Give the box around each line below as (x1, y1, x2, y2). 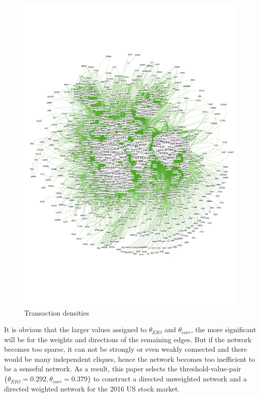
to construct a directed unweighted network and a (93, 373, 247, 384)
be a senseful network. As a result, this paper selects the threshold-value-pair (4, 363, 241, 374)
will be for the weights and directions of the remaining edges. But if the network (4, 334, 252, 344)
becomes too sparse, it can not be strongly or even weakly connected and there (4, 344, 247, 354)
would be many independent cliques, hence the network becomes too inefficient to (4, 353, 255, 364)
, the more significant (191, 324, 256, 335)
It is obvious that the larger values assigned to (4, 324, 147, 335)
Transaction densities (24, 307, 89, 318)
